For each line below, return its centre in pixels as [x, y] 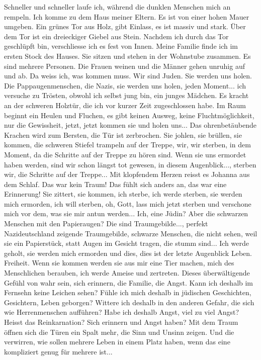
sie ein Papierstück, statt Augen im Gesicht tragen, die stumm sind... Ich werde [126, 243]
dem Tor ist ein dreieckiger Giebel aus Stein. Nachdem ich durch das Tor [116, 36]
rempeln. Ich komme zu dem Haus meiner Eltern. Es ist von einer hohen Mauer [127, 16]
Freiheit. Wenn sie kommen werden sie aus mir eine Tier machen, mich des [119, 263]
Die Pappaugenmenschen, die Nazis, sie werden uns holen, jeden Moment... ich [125, 85]
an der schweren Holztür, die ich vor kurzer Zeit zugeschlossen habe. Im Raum [125, 105]
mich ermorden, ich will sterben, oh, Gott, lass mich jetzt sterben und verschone [128, 203]
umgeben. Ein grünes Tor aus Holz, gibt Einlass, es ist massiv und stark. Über [125, 26]
